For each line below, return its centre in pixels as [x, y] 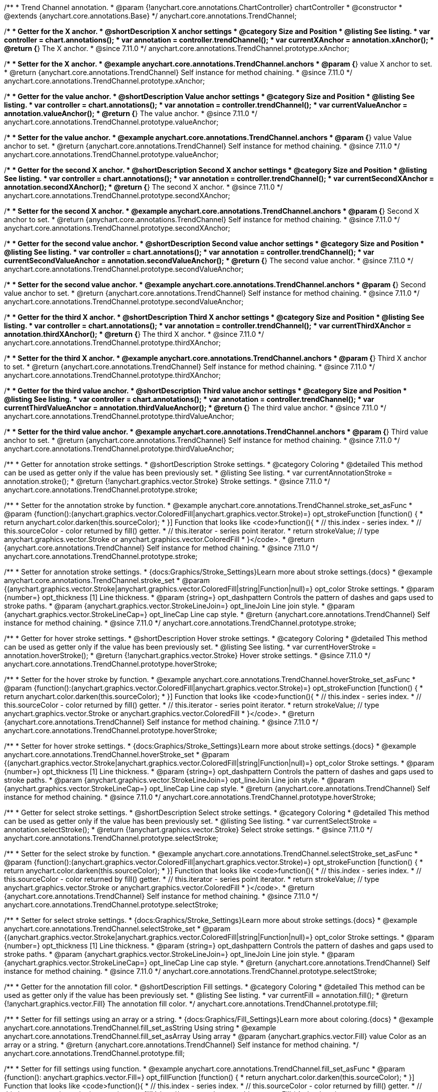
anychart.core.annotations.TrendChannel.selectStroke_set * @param [117, 929]
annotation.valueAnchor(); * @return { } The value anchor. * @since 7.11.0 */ [131, 113]
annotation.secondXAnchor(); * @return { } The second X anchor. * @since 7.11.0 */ [143, 187]
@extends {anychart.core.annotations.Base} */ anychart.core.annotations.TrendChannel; [150, 16]
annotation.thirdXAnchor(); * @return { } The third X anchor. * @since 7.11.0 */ [134, 334]
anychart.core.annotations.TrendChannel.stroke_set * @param [107, 580]
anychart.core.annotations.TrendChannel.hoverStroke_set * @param [117, 754]
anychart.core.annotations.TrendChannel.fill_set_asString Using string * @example [140, 1028]
